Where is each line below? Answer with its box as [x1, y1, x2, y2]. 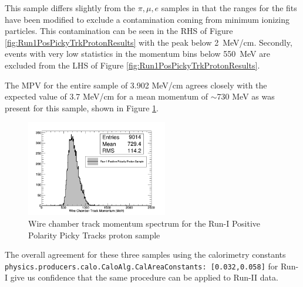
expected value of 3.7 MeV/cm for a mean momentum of [5, 90, 208, 102]
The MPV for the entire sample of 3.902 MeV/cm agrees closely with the [5, 78, 267, 91]
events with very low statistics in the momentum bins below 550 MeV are [5, 47, 270, 60]
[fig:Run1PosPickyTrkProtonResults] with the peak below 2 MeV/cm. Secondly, [5, 36, 292, 48]
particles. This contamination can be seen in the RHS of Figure [5, 25, 233, 37]
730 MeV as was [217, 90, 275, 102]
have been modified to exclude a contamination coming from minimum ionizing [5, 13, 289, 25]
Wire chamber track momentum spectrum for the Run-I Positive [28, 217, 261, 229]
